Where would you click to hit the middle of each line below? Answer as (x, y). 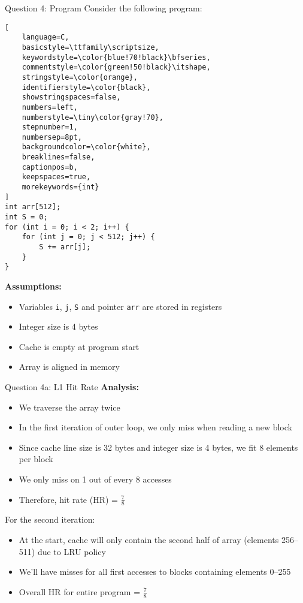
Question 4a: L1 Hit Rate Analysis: (72, 387)
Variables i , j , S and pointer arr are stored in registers (120, 306)
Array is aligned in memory (69, 367)
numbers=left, (50, 107)
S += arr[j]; (65, 247)
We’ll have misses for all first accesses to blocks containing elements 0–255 (155, 572)
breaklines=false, (58, 157)
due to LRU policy (72, 551)
